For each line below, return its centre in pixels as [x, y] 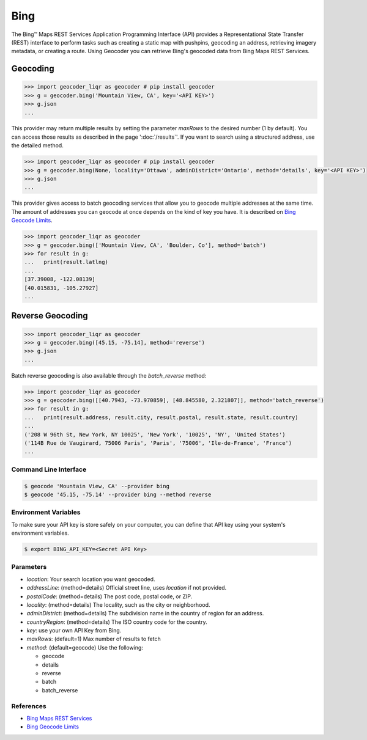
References [29, 706]
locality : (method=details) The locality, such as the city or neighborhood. [118, 604]
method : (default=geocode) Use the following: [85, 647]
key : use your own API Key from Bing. [74, 631]
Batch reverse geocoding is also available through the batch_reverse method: [109, 375]
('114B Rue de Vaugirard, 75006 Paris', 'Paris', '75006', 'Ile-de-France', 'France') [158, 443]
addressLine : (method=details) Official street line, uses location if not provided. [127, 588]
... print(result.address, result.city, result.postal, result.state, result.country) [161, 417]
